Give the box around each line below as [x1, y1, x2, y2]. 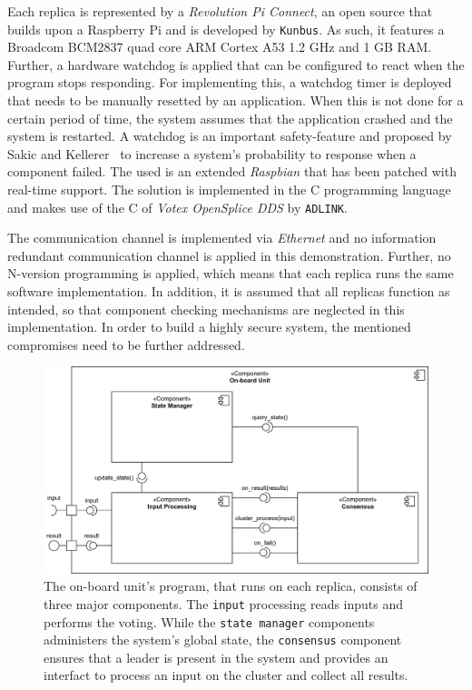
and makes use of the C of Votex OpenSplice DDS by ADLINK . [7, 197, 348, 216]
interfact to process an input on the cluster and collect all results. [44, 665, 408, 685]
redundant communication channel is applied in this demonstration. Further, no [7, 245, 451, 265]
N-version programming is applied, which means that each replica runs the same [7, 264, 454, 283]
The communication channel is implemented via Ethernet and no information [7, 228, 437, 247]
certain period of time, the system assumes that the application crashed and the [7, 108, 453, 127]
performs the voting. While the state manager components [44, 612, 375, 631]
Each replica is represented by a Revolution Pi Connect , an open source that [7, 2, 433, 20]
